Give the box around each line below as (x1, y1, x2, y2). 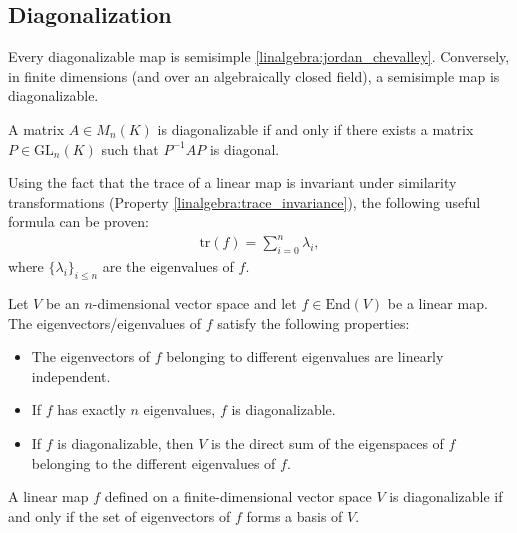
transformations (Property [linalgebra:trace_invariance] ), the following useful (8, 191, 481, 212)
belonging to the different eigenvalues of (31, 452, 276, 473)
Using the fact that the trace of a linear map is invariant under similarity (8, 172, 457, 193)
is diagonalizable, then (57, 433, 194, 454)
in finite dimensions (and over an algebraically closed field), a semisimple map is (8, 65, 500, 86)
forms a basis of (246, 505, 343, 526)
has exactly (57, 399, 126, 420)
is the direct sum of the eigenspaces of (211, 433, 444, 454)
